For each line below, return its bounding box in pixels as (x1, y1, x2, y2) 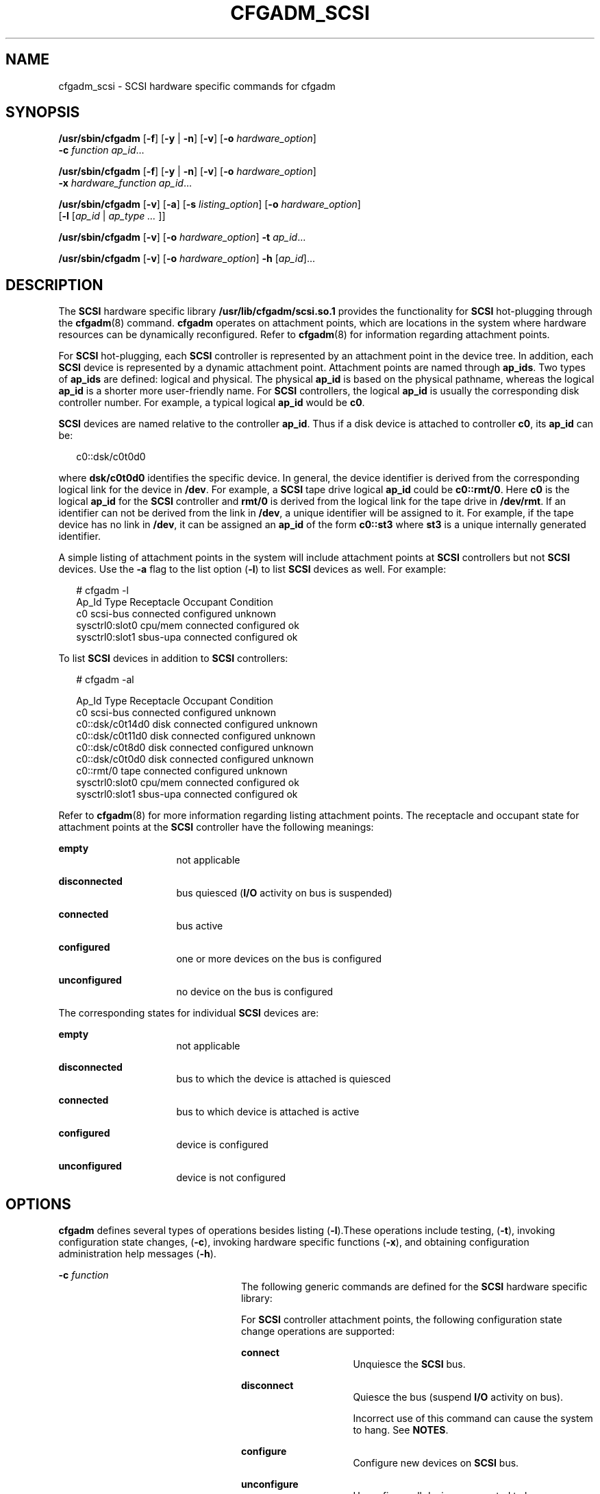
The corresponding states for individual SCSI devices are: (58, 1007, 319, 1019)
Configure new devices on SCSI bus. (353, 1457, 519, 1469)
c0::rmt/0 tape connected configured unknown (76, 765, 288, 777)
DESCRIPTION (5, 276, 103, 294)
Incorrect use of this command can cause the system (353, 1412, 593, 1425)
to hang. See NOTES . (353, 1424, 449, 1436)
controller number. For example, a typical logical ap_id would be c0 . (58, 396, 365, 409)
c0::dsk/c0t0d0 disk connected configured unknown (76, 753, 314, 766)
